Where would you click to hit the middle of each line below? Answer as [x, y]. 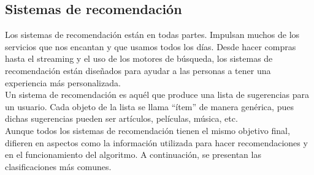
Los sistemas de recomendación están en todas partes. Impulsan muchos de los [152, 35]
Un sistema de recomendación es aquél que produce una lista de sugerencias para [157, 95]
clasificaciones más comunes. [58, 166]
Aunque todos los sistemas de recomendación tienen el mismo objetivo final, [147, 130]
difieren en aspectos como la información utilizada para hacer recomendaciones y [156, 142]
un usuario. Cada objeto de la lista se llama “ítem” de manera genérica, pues [149, 106]
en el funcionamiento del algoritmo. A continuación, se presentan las [133, 155]
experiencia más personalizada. [63, 82]
